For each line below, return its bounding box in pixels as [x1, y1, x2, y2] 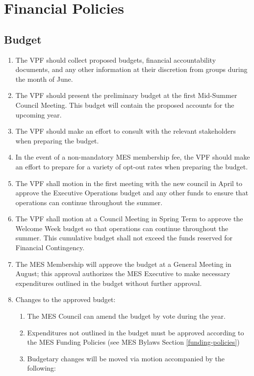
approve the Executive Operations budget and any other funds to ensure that [15, 188, 249, 198]
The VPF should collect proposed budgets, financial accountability [15, 54, 216, 65]
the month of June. [15, 73, 73, 84]
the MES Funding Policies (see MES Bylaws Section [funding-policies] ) [27, 337, 240, 347]
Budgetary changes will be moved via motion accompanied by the [27, 353, 225, 363]
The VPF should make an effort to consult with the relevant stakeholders [15, 126, 236, 136]
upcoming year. [15, 109, 62, 119]
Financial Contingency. [15, 242, 85, 253]
